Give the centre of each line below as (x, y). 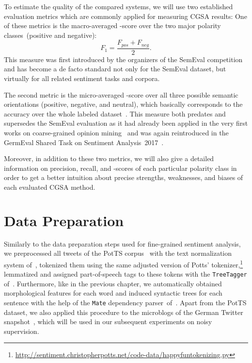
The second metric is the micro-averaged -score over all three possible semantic (121, 94)
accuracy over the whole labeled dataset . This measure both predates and (115, 113)
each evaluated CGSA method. (50, 187)
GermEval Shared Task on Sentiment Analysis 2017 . (84, 142)
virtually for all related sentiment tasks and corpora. (82, 78)
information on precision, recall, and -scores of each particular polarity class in (120, 168)
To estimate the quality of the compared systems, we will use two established (118, 6)
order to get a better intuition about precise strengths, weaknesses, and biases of (124, 177)
